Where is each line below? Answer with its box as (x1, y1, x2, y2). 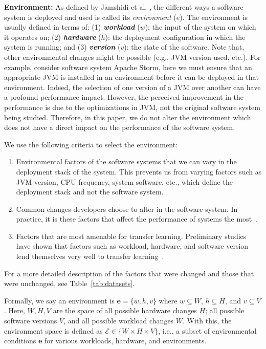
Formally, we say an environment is (4, 295, 115, 306)
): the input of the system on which (145, 21, 256, 32)
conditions (4, 335, 36, 346)
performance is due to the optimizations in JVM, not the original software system (4, 101, 260, 112)
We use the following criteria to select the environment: (4, 139, 178, 149)
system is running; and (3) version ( (4, 41, 121, 52)
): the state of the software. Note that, (124, 41, 245, 52)
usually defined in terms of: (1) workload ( (4, 21, 140, 32)
